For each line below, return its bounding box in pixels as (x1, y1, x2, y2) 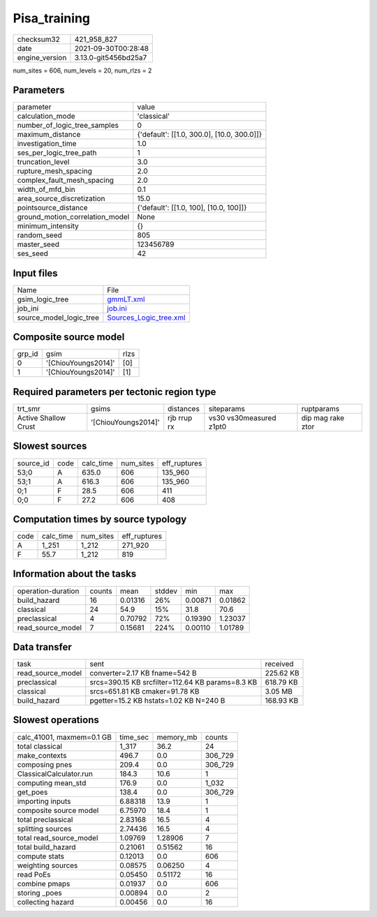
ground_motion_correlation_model (17, 212, 130, 222)
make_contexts (17, 750, 67, 760)
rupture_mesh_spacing (17, 166, 92, 176)
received (265, 659, 294, 669)
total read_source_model (17, 833, 98, 842)
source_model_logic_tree (17, 313, 99, 322)
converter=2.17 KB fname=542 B (89, 669, 197, 678)
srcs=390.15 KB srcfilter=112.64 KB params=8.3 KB (89, 678, 258, 687)
